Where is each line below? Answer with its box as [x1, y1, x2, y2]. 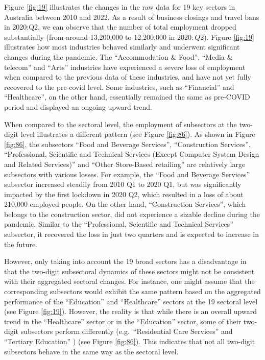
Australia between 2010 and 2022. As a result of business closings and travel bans [4, 11, 259, 22]
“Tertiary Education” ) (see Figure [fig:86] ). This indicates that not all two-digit [4, 336, 255, 346]
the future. [4, 238, 38, 249]
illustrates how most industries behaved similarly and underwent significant [4, 41, 240, 52]
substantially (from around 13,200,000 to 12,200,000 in [4, 31, 175, 42]
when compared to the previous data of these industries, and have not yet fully [4, 71, 251, 82]
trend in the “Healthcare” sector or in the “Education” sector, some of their [4, 316, 242, 326]
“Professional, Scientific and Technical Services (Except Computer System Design [4, 149, 259, 159]
